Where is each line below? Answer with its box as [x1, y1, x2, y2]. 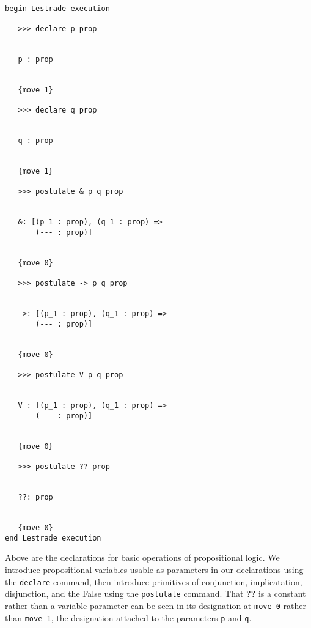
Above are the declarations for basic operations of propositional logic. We [5, 551, 280, 564]
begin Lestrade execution [5, 4, 110, 13]
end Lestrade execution [5, 533, 101, 542]
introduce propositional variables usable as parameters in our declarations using [5, 563, 304, 576]
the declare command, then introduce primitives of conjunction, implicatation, [5, 575, 302, 588]
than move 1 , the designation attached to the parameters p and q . [5, 611, 252, 624]
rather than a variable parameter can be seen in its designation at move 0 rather [5, 599, 307, 611]
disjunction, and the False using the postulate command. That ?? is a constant [5, 587, 306, 600]
